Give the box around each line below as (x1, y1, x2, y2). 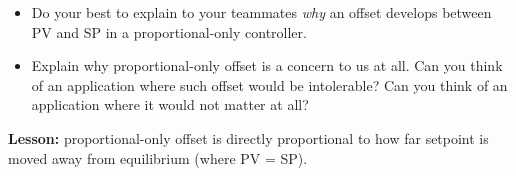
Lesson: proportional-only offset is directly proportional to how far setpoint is (8, 127, 489, 148)
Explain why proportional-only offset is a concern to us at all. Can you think (31, 55, 503, 76)
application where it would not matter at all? (31, 94, 309, 115)
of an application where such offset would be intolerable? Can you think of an (31, 74, 508, 95)
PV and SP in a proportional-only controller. (31, 21, 307, 42)
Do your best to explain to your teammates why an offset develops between (31, 2, 492, 22)
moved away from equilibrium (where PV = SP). (8, 147, 308, 168)
